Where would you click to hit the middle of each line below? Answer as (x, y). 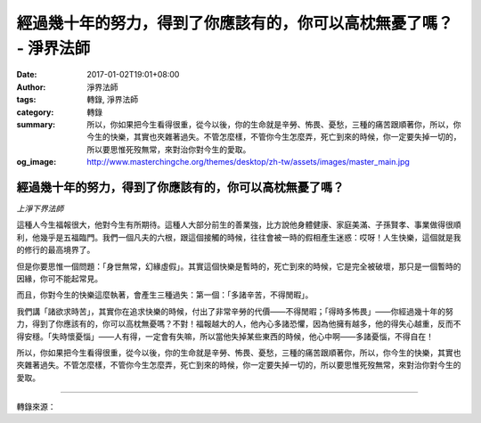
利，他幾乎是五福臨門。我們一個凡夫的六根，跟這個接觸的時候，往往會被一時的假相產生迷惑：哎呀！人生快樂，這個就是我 (239, 237)
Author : (31, 87)
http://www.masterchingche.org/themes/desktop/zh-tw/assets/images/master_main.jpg (248, 162)
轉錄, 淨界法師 (112, 100)
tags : (26, 100)
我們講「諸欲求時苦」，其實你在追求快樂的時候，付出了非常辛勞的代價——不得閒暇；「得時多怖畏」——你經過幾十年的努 (235, 311)
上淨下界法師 (40, 208)
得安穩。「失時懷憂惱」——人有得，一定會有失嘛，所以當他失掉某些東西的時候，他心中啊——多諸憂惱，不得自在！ (225, 336)
